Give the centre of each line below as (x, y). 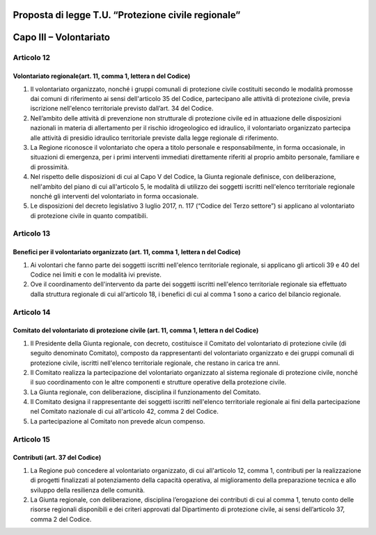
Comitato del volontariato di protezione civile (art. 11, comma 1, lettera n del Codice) (136, 330)
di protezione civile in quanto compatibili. (89, 215)
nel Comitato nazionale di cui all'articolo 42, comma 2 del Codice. (124, 412)
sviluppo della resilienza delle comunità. (88, 490)
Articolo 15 (31, 439)
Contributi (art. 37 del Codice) (57, 458)
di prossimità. (50, 166)
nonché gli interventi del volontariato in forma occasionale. (114, 196)
